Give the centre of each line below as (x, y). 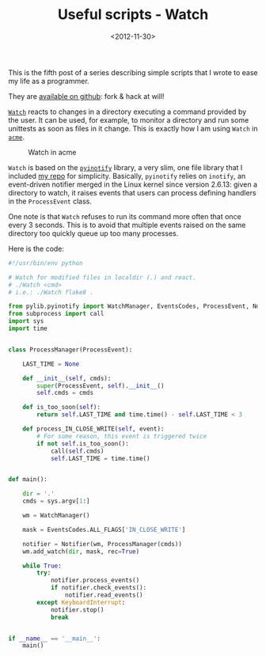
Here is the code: (36, 248)
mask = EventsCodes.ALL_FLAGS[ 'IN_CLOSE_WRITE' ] (104, 529)
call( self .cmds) (77, 451)
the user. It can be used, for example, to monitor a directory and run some (129, 119)
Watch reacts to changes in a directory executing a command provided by (127, 112)
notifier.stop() (77, 610)
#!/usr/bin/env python (46, 263)
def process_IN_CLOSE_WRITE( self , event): (93, 429)
